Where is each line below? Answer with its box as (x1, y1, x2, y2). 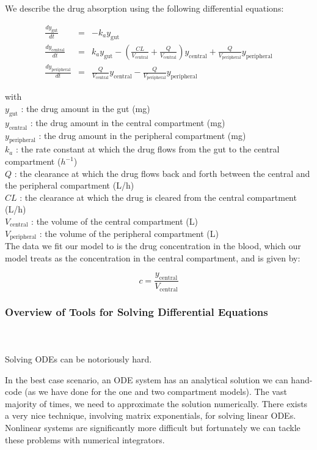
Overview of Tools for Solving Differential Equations (5, 304, 268, 320)
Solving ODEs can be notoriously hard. (5, 352, 152, 365)
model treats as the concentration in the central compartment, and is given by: (5, 251, 301, 264)
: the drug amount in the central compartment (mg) (30, 116, 225, 129)
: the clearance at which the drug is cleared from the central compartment (20, 190, 297, 203)
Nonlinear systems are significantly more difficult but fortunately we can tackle (5, 421, 301, 433)
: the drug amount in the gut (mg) (21, 102, 150, 115)
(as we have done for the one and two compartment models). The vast (24, 385, 287, 398)
